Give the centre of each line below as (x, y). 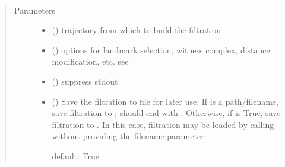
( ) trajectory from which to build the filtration (137, 30)
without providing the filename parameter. (129, 136)
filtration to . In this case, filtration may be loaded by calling (163, 124)
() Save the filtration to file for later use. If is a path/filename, (165, 101)
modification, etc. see (90, 61)
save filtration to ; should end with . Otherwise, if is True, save (166, 113)
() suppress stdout (85, 81)
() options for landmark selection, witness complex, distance (161, 49)
